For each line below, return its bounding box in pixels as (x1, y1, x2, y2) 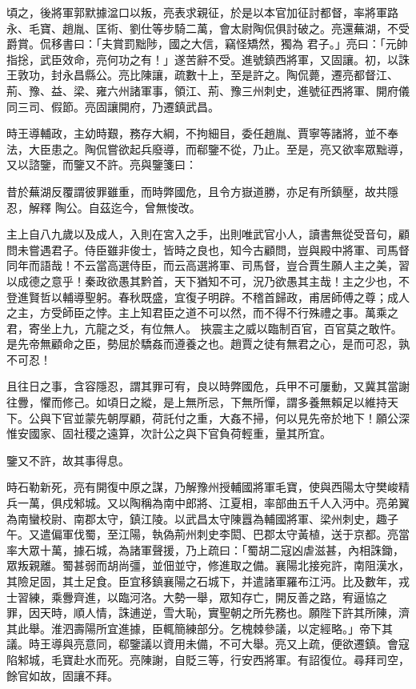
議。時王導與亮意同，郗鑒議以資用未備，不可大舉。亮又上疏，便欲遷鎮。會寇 (6, 635, 410, 652)
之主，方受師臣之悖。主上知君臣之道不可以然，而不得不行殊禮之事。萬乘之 (6, 304, 398, 321)
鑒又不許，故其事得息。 (6, 451, 130, 468)
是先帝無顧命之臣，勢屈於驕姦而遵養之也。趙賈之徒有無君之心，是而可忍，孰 (6, 335, 410, 352)
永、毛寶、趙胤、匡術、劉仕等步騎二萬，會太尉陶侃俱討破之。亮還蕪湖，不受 (6, 19, 410, 36)
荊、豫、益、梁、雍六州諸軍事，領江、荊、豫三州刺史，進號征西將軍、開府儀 (6, 82, 410, 98)
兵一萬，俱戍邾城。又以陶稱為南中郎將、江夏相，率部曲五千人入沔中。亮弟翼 (6, 495, 410, 511)
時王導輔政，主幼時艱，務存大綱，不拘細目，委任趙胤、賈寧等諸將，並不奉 (6, 125, 398, 142)
